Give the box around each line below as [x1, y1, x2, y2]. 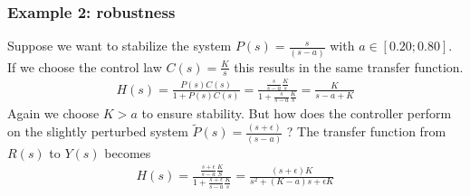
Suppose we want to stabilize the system [7, 36, 232, 55]
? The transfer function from [286, 122, 446, 141]
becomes [104, 143, 151, 162]
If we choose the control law [7, 57, 162, 76]
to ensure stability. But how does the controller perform [141, 104, 452, 123]
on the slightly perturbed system [7, 122, 188, 141]
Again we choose [7, 104, 100, 123]
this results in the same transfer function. [234, 57, 464, 76]
